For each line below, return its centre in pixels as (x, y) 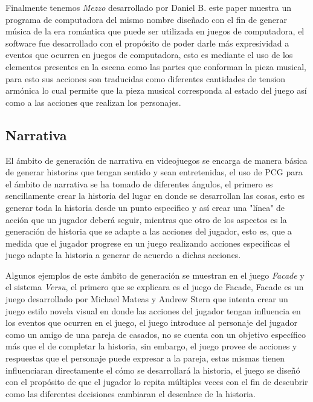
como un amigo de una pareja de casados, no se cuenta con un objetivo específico (156, 334)
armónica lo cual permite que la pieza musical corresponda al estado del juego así (156, 90)
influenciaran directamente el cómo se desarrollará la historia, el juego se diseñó (153, 370)
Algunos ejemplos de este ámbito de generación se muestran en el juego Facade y (155, 275)
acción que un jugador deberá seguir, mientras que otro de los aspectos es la (146, 219)
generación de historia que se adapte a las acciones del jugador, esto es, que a (149, 231)
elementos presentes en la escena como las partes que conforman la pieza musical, (156, 66)
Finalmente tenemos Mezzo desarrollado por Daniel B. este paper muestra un (149, 7)
